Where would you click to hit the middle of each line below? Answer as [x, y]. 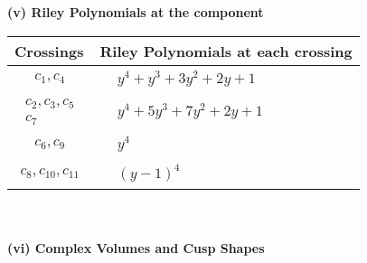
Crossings [49, 51]
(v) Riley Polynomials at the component [136, 12]
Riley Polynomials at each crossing [226, 51]
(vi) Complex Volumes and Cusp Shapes [136, 247]
